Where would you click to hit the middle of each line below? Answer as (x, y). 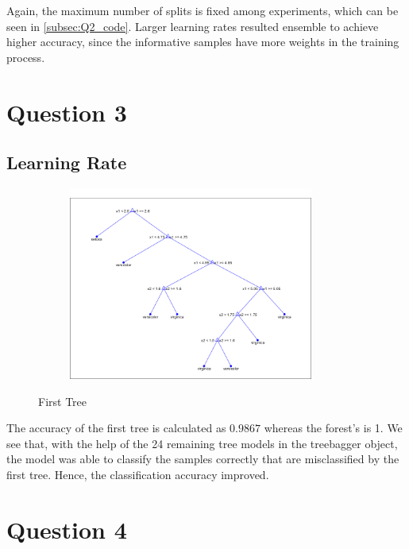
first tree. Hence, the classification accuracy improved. (138, 474)
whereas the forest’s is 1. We (333, 428)
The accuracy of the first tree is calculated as (116, 428)
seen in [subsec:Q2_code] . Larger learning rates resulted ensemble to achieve (193, 26)
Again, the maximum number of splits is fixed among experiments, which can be (203, 10)
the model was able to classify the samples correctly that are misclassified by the (203, 459)
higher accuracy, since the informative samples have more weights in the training (203, 42)
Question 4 (67, 529)
